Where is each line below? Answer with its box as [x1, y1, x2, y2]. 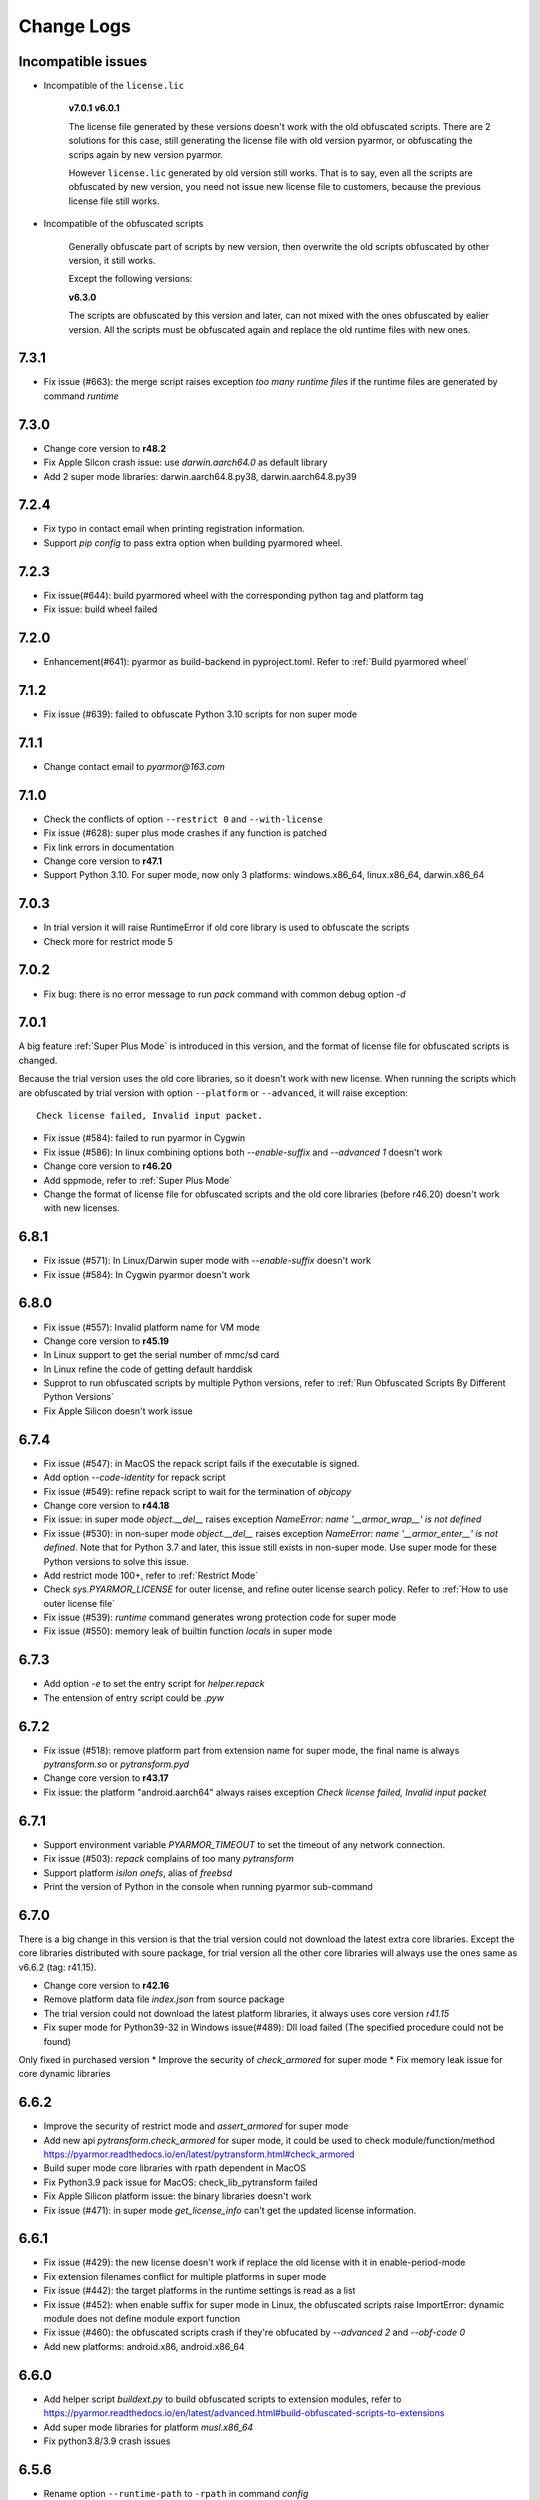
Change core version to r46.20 [43, 1160, 172, 1172]
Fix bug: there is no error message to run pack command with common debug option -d [43, 988, 406, 1000]
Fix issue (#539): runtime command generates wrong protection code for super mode [43, 1611, 397, 1624]
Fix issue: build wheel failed [43, 603, 158, 615]
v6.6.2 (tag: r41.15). [18, 1961, 97, 1973]
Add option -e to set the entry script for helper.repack [43, 1678, 265, 1690]
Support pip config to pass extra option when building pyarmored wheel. [43, 536, 343, 549]
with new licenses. [43, 1202, 120, 1214]
